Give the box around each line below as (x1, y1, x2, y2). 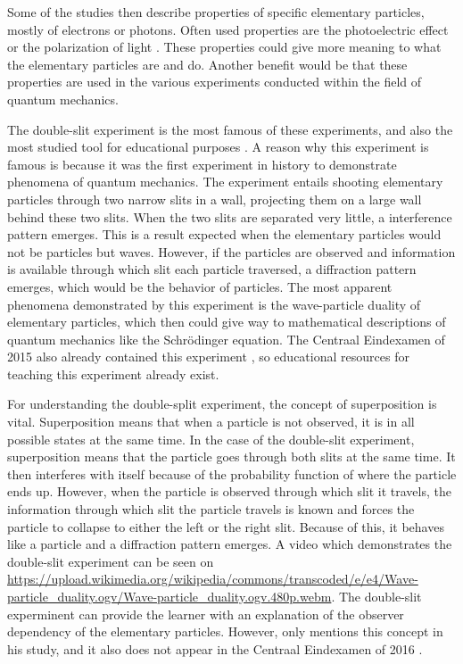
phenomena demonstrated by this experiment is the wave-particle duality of (7, 295, 421, 313)
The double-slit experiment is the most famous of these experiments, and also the (7, 120, 453, 138)
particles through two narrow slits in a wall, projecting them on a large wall (7, 189, 422, 208)
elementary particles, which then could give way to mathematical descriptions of (7, 312, 446, 331)
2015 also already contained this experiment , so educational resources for (7, 347, 409, 366)
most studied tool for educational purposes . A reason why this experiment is (7, 137, 429, 156)
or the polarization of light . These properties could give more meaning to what (7, 37, 442, 56)
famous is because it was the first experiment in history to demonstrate (7, 154, 397, 173)
